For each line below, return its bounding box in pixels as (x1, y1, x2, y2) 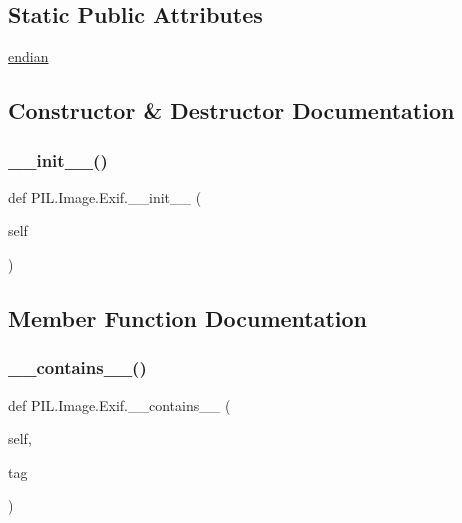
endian (8, 46, 49, 67)
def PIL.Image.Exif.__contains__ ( (8, 394, 231, 415)
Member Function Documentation (8, 302, 368, 333)
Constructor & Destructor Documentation (8, 95, 455, 126)
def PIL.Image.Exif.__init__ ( (8, 186, 202, 207)
